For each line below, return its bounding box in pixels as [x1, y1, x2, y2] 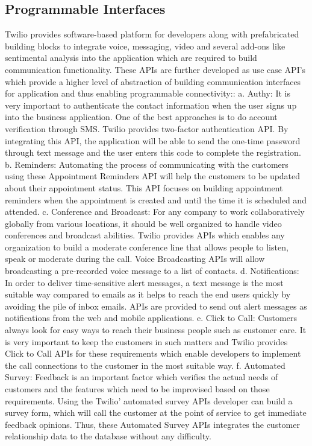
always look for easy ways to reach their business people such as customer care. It [5, 323, 307, 336]
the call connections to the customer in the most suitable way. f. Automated [5, 358, 285, 371]
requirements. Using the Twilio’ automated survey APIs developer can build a [5, 394, 293, 407]
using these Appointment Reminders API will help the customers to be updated [5, 170, 301, 182]
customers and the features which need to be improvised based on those [5, 383, 270, 395]
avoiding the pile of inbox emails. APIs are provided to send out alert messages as [5, 299, 307, 312]
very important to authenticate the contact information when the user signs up [5, 98, 297, 111]
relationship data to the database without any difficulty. [5, 430, 211, 442]
